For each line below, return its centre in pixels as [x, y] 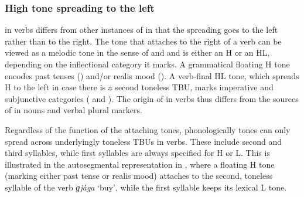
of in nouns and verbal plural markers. [74, 110]
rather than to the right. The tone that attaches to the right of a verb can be [143, 41]
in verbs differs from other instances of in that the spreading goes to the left [141, 30]
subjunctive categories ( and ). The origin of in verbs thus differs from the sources [152, 98]
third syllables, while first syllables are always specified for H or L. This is [137, 153]
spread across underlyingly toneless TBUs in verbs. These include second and [144, 141]
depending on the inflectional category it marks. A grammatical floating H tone [147, 64]
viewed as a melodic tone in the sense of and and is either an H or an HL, [137, 52]
